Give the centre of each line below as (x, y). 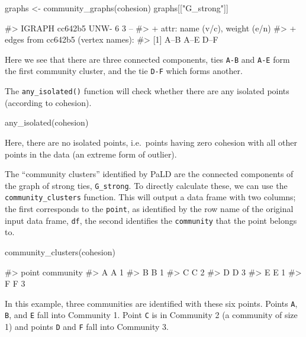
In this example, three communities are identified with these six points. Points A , (151, 303)
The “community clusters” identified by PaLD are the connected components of (149, 174)
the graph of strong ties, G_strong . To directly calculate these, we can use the (146, 185)
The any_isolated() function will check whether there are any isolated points (147, 91)
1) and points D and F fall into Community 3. (87, 327)
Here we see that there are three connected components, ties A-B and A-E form (147, 59)
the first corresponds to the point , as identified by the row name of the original (149, 209)
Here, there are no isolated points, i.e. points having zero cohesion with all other (151, 142)
